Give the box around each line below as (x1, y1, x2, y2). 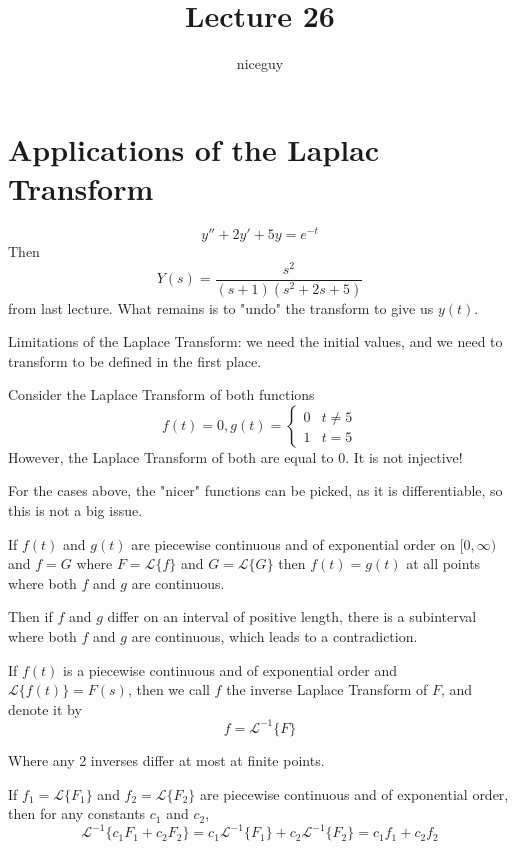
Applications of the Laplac (8, 128, 380, 169)
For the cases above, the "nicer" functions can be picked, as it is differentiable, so (8, 480, 503, 501)
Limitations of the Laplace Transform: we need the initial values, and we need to (8, 331, 503, 352)
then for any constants (8, 803, 146, 824)
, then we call (127, 679, 210, 700)
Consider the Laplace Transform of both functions (8, 384, 315, 405)
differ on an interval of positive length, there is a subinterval (107, 606, 477, 627)
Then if (8, 606, 53, 627)
